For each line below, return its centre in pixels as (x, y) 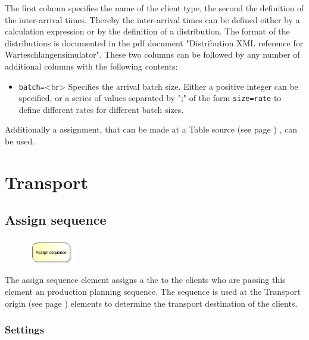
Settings (25, 330)
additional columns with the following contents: (91, 66)
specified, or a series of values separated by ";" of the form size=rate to (150, 98)
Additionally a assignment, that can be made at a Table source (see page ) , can (151, 129)
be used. (20, 141)
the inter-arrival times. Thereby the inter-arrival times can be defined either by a (152, 19)
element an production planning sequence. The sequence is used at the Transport (153, 292)
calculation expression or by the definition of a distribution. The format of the (147, 31)
